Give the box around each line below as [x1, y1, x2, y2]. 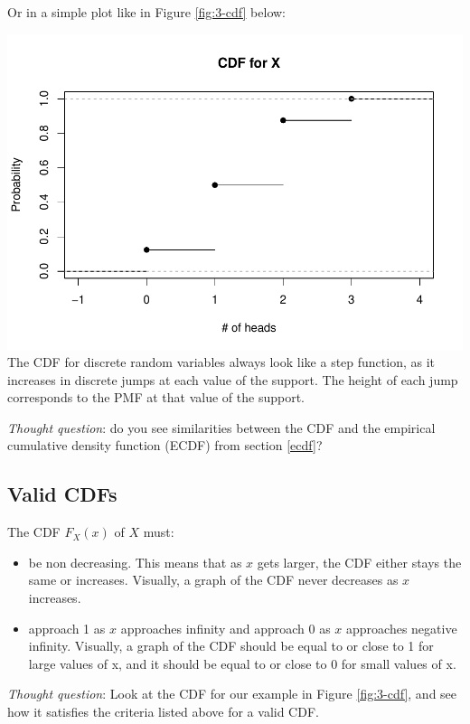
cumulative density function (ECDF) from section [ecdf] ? [7, 436, 323, 455]
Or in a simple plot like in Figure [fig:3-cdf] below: [7, 3, 287, 21]
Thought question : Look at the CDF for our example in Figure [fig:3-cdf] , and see [7, 684, 457, 703]
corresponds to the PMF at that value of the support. [7, 388, 305, 407]
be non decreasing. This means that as [28, 552, 242, 571]
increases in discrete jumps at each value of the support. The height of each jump [7, 370, 458, 389]
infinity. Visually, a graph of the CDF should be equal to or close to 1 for [28, 636, 434, 655]
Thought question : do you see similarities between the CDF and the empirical [7, 418, 436, 437]
